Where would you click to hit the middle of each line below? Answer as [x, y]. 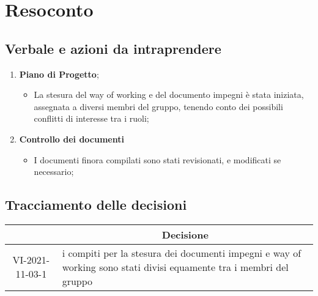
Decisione [185, 234]
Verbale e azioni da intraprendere [113, 48]
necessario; [54, 172]
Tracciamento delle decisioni [96, 205]
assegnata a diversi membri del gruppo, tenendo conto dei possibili [158, 106]
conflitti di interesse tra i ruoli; [91, 118]
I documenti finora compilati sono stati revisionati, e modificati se [157, 159]
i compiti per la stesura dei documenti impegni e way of [182, 253]
